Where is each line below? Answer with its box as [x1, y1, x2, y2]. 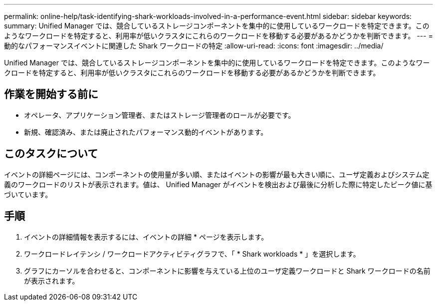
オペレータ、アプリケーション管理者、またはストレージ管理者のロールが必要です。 [24, 110, 295, 119]
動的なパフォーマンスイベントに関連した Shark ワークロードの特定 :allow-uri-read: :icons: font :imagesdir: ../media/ [4, 41, 384, 50]
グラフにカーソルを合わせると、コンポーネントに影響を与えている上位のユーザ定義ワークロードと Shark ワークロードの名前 [24, 266, 431, 275]
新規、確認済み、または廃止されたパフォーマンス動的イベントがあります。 [24, 127, 268, 136]
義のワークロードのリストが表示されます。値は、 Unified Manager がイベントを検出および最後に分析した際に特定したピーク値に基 [4, 180, 433, 189]
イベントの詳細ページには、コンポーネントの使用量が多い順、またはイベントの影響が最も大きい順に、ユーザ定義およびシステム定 [4, 170, 430, 179]
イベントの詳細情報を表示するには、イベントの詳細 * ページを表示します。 [24, 232, 268, 241]
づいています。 [4, 190, 52, 199]
